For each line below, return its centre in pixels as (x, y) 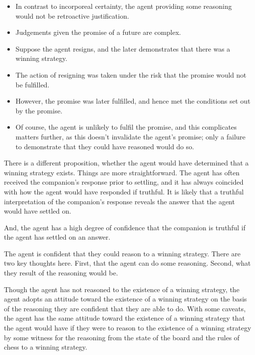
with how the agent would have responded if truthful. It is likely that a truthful (124, 191)
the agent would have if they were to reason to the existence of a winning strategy (128, 328)
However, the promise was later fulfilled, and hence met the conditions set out (133, 101)
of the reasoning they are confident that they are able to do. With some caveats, (125, 308)
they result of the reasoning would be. (61, 273)
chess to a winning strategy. (46, 347)
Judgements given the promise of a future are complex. (98, 32)
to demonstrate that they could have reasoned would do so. (105, 146)
